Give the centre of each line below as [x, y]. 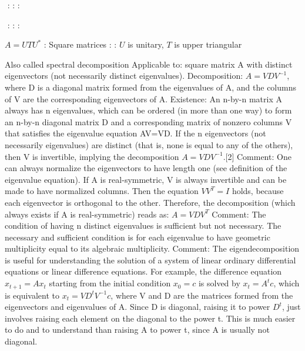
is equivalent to [32, 295]
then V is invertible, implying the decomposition [92, 156]
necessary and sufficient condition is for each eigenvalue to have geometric [138, 237]
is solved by [219, 283]
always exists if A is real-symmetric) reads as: [87, 214]
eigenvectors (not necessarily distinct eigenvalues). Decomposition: [124, 76]
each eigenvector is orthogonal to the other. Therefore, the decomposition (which [150, 202]
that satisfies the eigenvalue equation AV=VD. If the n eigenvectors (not [135, 133]
